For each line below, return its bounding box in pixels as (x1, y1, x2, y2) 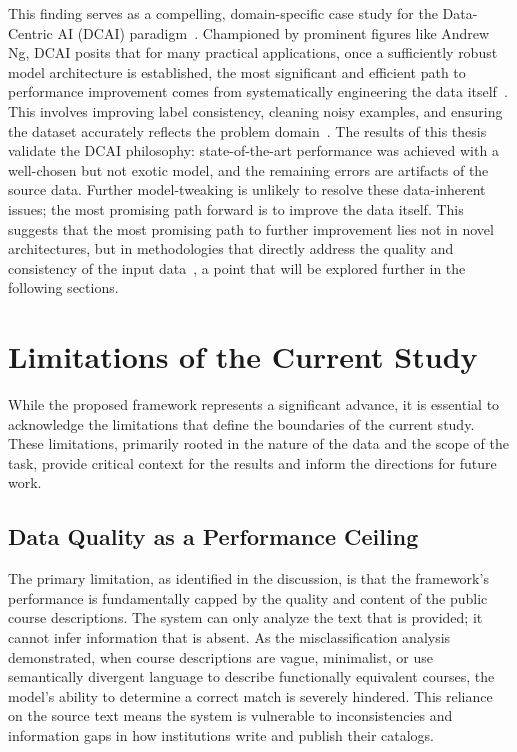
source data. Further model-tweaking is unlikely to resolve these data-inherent (8, 179, 486, 200)
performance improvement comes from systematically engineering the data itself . (8, 81, 508, 102)
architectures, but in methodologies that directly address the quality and (8, 238, 454, 259)
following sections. (8, 277, 119, 298)
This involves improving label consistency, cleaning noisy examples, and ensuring (8, 100, 503, 121)
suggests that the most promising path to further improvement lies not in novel (8, 218, 494, 239)
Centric (8, 22, 53, 43)
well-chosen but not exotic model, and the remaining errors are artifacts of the (8, 159, 489, 180)
